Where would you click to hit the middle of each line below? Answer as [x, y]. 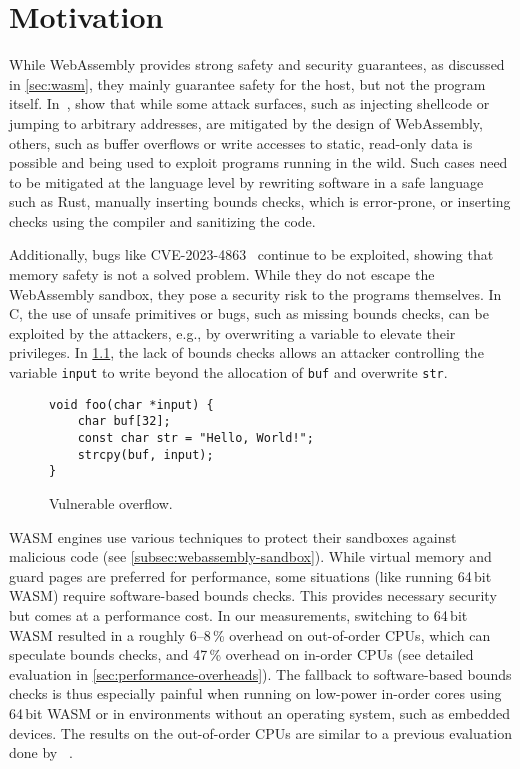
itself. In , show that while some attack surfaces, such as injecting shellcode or [249, 103]
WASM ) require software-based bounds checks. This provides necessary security [253, 595]
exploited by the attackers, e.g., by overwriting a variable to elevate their [232, 332]
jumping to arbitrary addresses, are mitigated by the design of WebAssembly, [246, 122]
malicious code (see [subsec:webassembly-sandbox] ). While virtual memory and [250, 556]
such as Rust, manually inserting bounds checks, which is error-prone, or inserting [260, 201]
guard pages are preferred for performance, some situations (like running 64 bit [250, 575]
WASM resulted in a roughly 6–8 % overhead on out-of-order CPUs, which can [250, 634]
